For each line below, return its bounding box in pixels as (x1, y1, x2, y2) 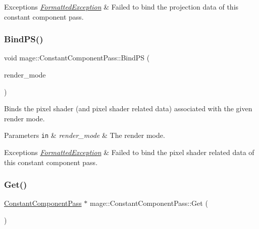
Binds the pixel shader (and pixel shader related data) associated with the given (4, 103, 252, 114)
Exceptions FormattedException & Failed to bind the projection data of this (4, 2, 239, 12)
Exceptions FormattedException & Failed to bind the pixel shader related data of (4, 147, 254, 158)
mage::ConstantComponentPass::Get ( (89, 198, 208, 208)
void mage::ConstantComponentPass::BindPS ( (4, 52, 150, 63)
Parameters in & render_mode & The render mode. (4, 130, 165, 140)
